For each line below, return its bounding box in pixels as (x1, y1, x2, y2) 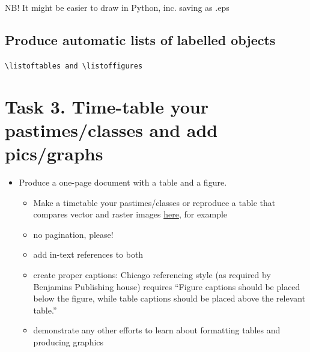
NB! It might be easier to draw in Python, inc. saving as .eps (5, 1, 229, 13)
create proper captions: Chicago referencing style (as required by (33, 268, 271, 281)
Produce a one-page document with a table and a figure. (19, 175, 227, 188)
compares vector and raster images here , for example (33, 208, 228, 220)
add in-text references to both (33, 248, 144, 261)
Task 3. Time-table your (5, 94, 209, 118)
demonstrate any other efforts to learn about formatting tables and (33, 324, 281, 336)
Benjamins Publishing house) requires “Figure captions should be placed (33, 280, 300, 293)
